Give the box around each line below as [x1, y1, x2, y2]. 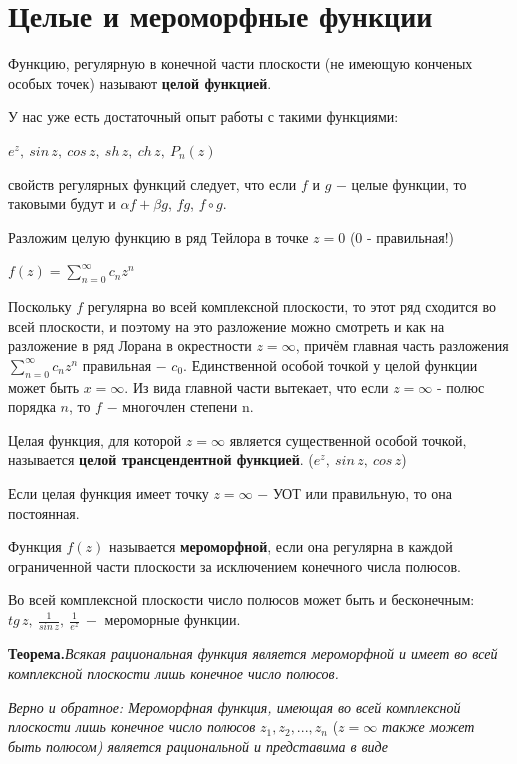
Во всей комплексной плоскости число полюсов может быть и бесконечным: [8, 589, 475, 610]
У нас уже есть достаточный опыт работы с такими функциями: [8, 106, 399, 127]
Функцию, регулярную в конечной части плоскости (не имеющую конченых [8, 53, 473, 74]
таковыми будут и [8, 193, 116, 214]
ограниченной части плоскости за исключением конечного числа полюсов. [8, 555, 461, 576]
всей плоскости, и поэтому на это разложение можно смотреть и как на [8, 315, 445, 336]
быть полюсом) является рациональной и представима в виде [8, 735, 389, 756]
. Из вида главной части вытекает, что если [124, 376, 389, 397]
